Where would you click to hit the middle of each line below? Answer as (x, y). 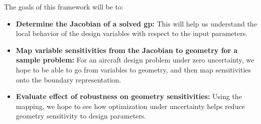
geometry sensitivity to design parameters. (81, 116)
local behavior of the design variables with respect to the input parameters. (132, 33)
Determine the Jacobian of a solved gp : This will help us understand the (136, 23)
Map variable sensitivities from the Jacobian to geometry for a (127, 50)
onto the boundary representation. (69, 79)
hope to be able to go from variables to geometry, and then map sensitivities (134, 69)
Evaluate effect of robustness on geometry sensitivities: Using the (129, 96)
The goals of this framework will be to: (64, 6)
